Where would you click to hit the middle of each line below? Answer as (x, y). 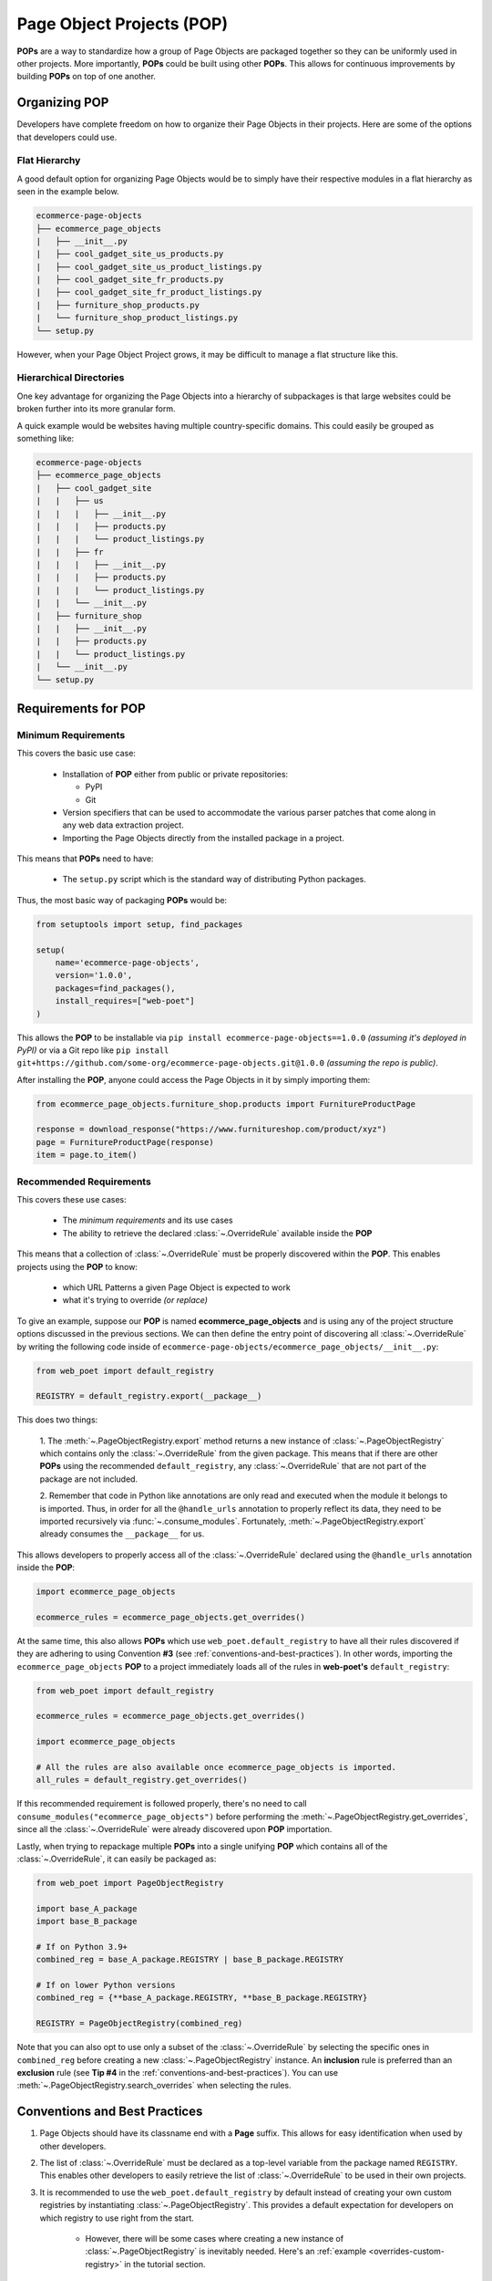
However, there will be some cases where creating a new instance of (215, 2239)
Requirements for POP (81, 708)
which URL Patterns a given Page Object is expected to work (176, 1287)
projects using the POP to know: (77, 1266)
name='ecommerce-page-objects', (128, 963)
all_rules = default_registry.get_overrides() (142, 1780)
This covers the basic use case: (77, 754)
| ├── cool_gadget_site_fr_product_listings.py (149, 292)
